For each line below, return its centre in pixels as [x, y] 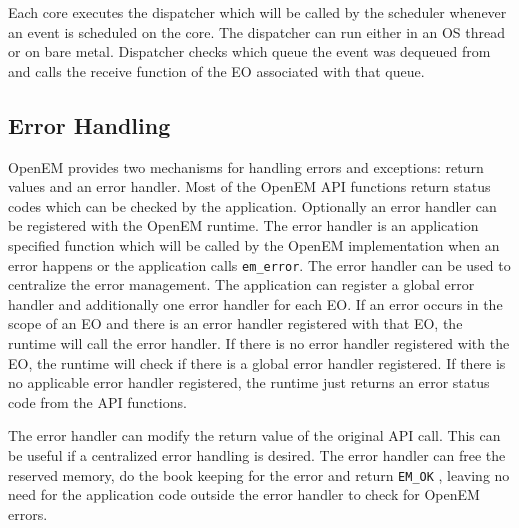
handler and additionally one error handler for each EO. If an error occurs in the [255, 303]
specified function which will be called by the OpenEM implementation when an [254, 244]
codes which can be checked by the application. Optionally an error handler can [252, 205]
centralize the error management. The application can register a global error [241, 284]
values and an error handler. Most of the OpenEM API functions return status [249, 186]
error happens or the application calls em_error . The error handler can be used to [259, 264]
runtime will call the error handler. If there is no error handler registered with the [259, 342]
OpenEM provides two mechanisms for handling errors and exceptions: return [246, 166]
